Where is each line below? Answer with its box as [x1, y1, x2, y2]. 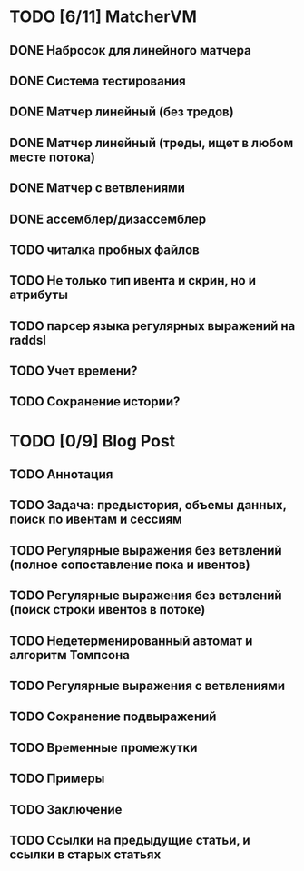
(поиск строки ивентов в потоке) [9, 602, 206, 617]
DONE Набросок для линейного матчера [9, 43, 251, 58]
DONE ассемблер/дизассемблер [9, 211, 207, 226]
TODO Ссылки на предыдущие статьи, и [9, 832, 251, 847]
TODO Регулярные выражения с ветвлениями [9, 678, 286, 694]
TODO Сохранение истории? [9, 394, 181, 410]
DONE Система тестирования [9, 73, 186, 88]
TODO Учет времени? [9, 364, 138, 379]
